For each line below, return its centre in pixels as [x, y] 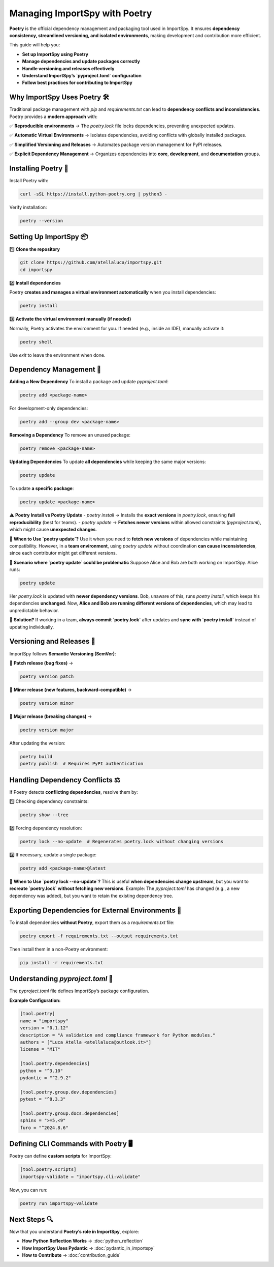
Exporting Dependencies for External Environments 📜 [96, 910]
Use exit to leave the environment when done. [57, 355]
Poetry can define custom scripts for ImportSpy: [60, 1156]
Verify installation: [28, 207]
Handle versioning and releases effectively [68, 68]
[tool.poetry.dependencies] [55, 1064]
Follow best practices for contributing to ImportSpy [77, 83]
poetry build [36, 756]
